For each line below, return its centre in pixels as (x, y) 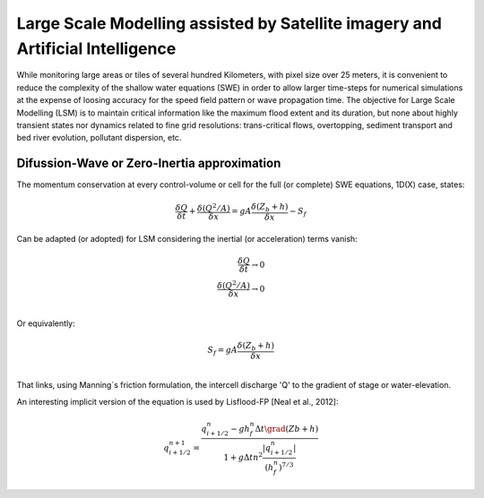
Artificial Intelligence (96, 48)
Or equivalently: (46, 323)
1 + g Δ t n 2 (243, 457)
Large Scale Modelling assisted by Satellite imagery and (229, 23)
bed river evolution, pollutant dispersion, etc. (99, 138)
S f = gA (222, 351)
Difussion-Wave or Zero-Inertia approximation (149, 163)
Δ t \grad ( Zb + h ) (287, 429)
